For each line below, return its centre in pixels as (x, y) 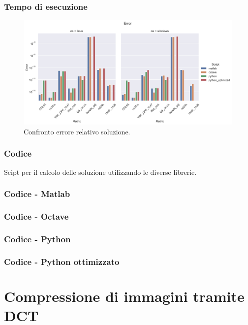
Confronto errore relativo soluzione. (77, 131)
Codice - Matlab (37, 194)
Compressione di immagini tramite (124, 296)
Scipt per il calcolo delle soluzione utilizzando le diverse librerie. (100, 172)
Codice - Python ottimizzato (62, 261)
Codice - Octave (36, 216)
